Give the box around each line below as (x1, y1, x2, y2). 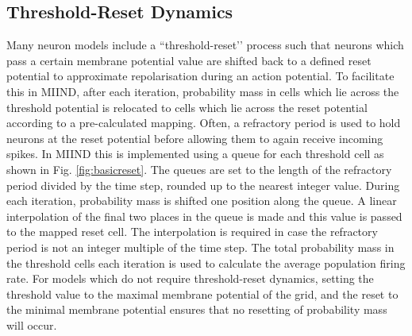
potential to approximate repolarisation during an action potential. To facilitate (6, 68, 395, 84)
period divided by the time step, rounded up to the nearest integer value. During (6, 176, 400, 193)
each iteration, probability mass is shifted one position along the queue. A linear (6, 192, 397, 209)
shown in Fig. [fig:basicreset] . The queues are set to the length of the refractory (6, 160, 392, 177)
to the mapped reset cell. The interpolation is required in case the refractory (6, 223, 378, 240)
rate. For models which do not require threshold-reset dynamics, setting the (6, 270, 374, 287)
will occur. (6, 316, 57, 333)
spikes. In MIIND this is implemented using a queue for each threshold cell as (6, 145, 384, 162)
